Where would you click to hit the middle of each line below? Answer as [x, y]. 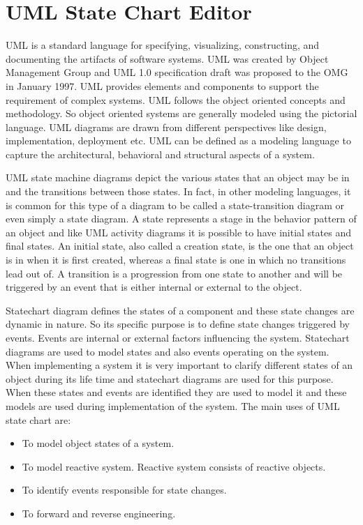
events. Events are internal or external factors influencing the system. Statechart [178, 337]
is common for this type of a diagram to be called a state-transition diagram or [175, 205]
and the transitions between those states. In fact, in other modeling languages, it [178, 191]
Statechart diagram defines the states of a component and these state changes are [180, 310]
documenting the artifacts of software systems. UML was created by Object [167, 58]
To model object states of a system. [98, 443]
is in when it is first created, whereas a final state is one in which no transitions [176, 260]
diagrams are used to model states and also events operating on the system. [168, 351]
